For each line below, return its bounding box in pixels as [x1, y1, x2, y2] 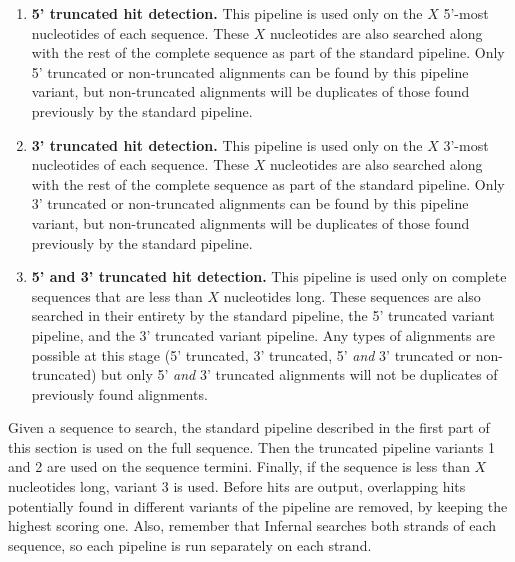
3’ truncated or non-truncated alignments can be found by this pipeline [31, 193, 469, 214]
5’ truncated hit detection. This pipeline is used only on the [31, 3, 423, 23]
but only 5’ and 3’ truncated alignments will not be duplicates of [101, 364, 498, 385]
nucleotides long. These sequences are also [223, 285, 481, 306]
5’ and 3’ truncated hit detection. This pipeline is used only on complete [31, 266, 507, 287]
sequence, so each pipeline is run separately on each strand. [8, 534, 372, 555]
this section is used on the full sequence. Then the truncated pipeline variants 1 [8, 436, 496, 457]
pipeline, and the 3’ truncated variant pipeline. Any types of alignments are [31, 324, 495, 345]
